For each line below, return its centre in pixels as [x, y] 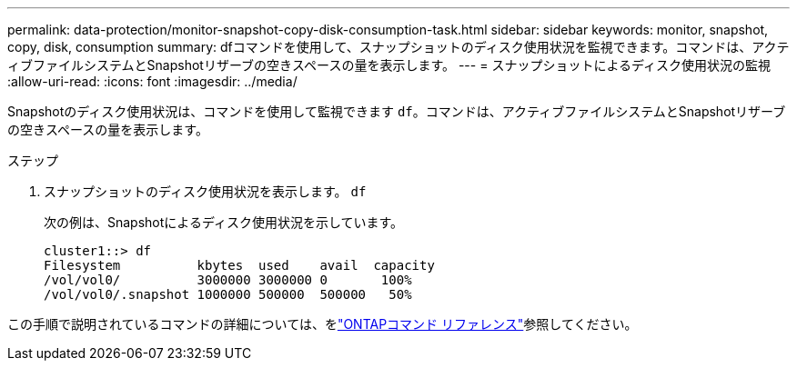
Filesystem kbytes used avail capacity [239, 265]
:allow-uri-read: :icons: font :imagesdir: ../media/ [152, 81]
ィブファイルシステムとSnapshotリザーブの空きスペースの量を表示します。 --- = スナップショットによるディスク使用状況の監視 [389, 65]
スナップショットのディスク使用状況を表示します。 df [205, 191]
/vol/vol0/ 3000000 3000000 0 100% [228, 280]
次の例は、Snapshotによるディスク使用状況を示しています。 [224, 222]
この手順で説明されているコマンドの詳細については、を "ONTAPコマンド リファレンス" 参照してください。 [323, 324]
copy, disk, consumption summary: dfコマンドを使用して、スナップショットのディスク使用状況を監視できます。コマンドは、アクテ [398, 47]
